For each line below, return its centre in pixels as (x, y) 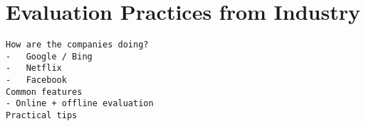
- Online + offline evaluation (80, 104)
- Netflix (34, 68)
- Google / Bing (49, 56)
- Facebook (36, 80)
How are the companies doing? (77, 45)
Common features (44, 92)
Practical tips (42, 116)
